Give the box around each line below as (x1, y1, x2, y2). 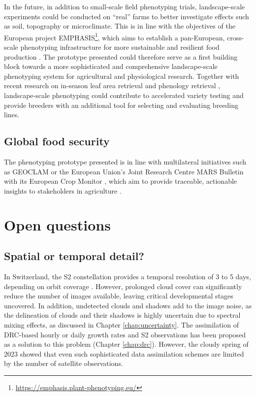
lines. (4, 109, 20, 120)
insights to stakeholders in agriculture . (4, 185, 122, 196)
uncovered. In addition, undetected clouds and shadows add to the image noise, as (4, 300, 252, 310)
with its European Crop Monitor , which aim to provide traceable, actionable (4, 176, 237, 186)
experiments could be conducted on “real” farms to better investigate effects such (4, 11, 249, 21)
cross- (227, 32, 244, 42)
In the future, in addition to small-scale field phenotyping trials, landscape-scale (4, 1, 245, 11)
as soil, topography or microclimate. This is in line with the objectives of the (4, 21, 235, 31)
